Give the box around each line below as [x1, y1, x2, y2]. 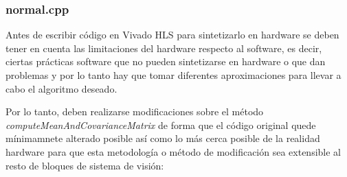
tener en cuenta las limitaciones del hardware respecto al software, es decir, [5, 40, 322, 55]
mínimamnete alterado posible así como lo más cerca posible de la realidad [5, 131, 320, 145]
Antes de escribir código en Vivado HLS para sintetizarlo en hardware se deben [5, 27, 339, 42]
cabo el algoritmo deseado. [5, 81, 117, 95]
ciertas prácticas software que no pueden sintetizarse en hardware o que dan [5, 54, 326, 69]
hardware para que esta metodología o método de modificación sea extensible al [5, 144, 341, 158]
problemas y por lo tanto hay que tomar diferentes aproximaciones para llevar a [5, 68, 342, 82]
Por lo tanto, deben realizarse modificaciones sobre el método [5, 104, 264, 119]
